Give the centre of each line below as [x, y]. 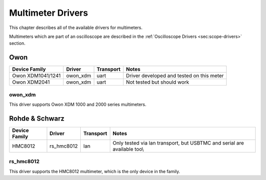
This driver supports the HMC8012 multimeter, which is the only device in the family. [95, 171]
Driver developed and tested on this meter [175, 76]
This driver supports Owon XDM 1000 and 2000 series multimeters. [78, 104]
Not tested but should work [158, 82]
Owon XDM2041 [31, 82]
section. [17, 43]
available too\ [128, 149]
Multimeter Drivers [49, 13]
